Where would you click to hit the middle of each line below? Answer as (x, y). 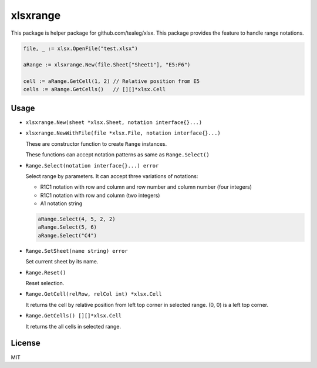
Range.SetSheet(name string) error (77, 251)
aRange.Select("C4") (67, 235)
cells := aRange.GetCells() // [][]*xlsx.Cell (95, 89)
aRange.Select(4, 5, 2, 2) (77, 219)
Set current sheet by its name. (62, 262)
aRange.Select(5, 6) (67, 227)
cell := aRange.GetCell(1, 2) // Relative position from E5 (112, 81)
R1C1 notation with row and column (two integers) (100, 195)
